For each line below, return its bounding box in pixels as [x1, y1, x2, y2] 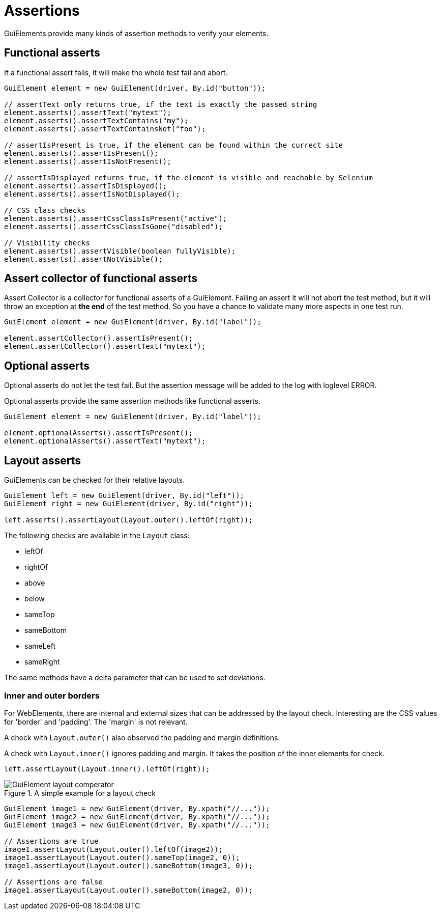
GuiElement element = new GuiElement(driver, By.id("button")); [4, 84, 266, 92]
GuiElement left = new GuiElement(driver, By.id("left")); [4, 491, 245, 500]
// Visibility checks [4, 238, 90, 247]
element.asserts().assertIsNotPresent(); [4, 157, 171, 165]
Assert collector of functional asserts [4, 272, 198, 285]
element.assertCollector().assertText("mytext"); [4, 342, 206, 351]
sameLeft [24, 642, 56, 651]
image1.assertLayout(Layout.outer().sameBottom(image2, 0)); [4, 885, 253, 894]
